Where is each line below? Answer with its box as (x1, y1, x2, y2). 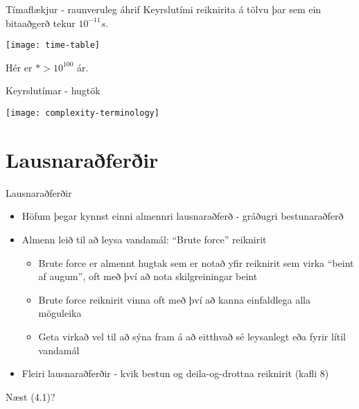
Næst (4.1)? (6, 389, 55, 403)
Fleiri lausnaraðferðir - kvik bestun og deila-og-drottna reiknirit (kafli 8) (21, 366, 329, 381)
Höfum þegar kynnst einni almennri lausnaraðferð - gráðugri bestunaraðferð (21, 209, 344, 223)
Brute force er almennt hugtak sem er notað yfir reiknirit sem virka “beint (38, 255, 354, 270)
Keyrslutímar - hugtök (6, 83, 100, 98)
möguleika (38, 306, 82, 320)
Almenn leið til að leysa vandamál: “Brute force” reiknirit (21, 232, 267, 246)
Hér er (6, 60, 33, 74)
